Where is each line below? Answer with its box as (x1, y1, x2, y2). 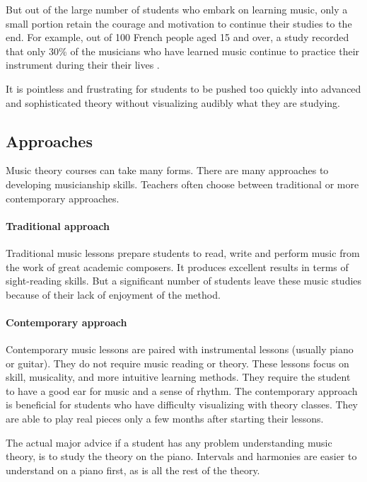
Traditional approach (6, 218, 110, 233)
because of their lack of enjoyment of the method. (6, 287, 221, 302)
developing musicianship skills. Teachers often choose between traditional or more (6, 176, 359, 191)
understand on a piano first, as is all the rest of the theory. (6, 462, 260, 477)
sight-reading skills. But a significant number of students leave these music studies (6, 273, 362, 288)
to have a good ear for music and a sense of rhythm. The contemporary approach (6, 383, 358, 398)
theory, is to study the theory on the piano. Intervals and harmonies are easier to (6, 449, 357, 464)
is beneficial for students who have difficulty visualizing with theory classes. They (6, 397, 358, 412)
